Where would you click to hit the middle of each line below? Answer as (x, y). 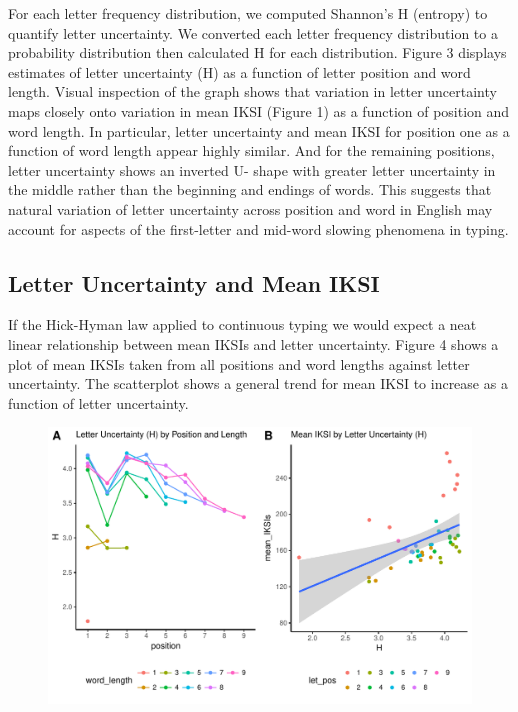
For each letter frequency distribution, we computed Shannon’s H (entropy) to (248, 13)
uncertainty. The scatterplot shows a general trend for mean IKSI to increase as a (258, 383)
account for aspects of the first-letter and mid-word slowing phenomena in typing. (258, 228)
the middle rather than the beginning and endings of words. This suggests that (250, 189)
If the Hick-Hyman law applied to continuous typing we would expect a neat (242, 324)
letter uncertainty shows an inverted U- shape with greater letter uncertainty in (252, 169)
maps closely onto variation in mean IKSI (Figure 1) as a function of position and (259, 110)
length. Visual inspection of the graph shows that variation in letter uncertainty (252, 91)
